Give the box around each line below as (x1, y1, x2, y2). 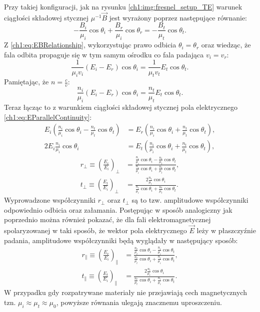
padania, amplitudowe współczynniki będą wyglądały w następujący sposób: (4, 235, 238, 245)
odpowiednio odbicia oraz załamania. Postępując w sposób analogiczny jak (4, 204, 232, 215)
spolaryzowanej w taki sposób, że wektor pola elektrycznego (4, 225, 187, 236)
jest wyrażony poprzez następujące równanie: (109, 12, 247, 22)
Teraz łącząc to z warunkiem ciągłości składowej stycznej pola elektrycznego (4, 102, 238, 112)
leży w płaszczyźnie (196, 225, 256, 236)
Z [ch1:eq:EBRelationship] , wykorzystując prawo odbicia (4, 39, 176, 50)
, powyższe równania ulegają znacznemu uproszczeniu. (56, 297, 222, 307)
